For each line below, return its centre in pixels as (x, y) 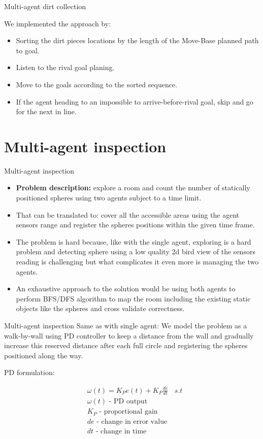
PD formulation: (29, 372)
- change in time (121, 431)
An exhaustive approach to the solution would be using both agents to (126, 289)
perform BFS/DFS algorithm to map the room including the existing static (133, 298)
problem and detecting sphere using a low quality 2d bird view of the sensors (136, 251)
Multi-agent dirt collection (45, 6)
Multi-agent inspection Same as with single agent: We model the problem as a (126, 325)
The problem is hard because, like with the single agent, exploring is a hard (134, 241)
